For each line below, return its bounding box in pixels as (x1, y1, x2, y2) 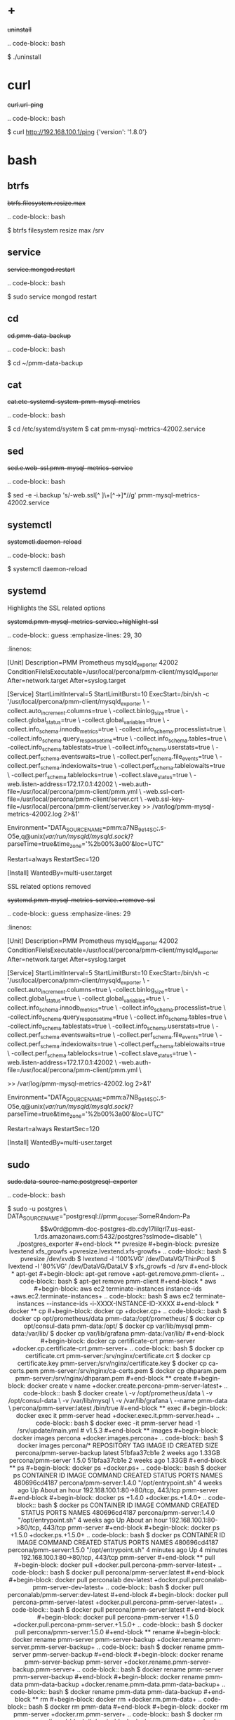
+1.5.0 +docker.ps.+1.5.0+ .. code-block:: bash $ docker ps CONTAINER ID (10, 1531, 226, 1539)
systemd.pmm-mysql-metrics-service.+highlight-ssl (7, 617, 159, 625)
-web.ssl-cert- (142, 787, 185, 795)
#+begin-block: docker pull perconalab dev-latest (8, 1576, 153, 1584)
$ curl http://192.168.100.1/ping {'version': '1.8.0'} (7, 127, 147, 136)
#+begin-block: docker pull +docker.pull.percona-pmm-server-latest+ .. (13, 1561, 222, 1569)
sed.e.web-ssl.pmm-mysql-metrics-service (7, 464, 133, 472)
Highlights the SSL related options (7, 604, 106, 612)
